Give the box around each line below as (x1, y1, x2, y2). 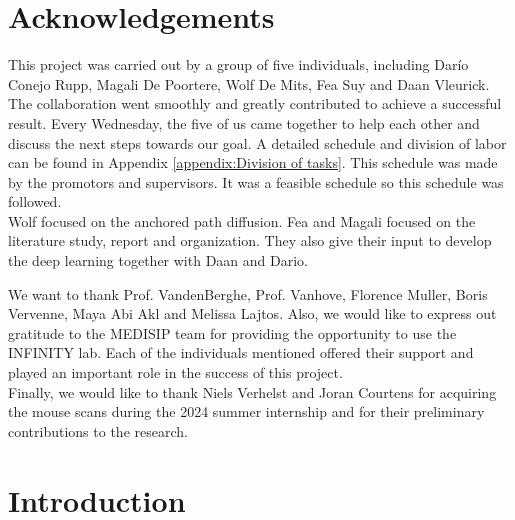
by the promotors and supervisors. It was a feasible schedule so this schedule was (8, 171, 504, 192)
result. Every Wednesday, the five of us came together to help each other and (8, 112, 480, 133)
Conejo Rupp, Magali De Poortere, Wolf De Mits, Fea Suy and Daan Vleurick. (8, 73, 490, 94)
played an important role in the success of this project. (8, 362, 343, 383)
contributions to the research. (8, 420, 188, 441)
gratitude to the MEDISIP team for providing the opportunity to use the (8, 322, 457, 343)
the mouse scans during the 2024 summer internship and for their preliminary (8, 401, 485, 422)
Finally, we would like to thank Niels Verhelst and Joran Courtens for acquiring (8, 381, 497, 402)
